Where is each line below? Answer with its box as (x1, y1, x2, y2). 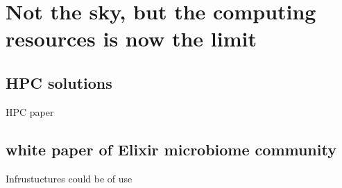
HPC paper (6, 104, 54, 119)
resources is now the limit (6, 24, 257, 53)
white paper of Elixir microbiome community (6, 138, 336, 160)
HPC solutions (6, 71, 112, 93)
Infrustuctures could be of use (6, 171, 132, 185)
